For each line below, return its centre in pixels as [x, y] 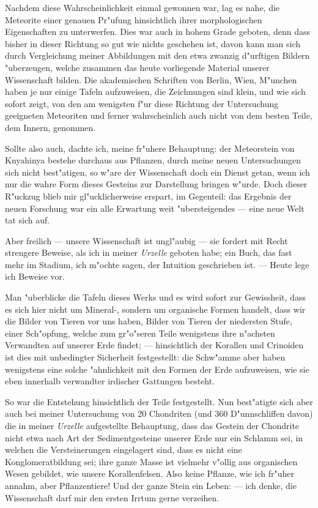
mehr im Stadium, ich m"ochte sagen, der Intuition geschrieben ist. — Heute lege [157, 264]
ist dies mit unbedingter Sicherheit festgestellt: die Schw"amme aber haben [145, 357]
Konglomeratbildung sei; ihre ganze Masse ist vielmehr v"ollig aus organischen [151, 461]
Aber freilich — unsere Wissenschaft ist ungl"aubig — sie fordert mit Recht [146, 240]
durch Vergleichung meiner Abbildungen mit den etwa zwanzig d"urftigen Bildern [157, 55]
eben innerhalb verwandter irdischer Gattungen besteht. [110, 381]
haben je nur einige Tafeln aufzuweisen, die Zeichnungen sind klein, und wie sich [155, 92]
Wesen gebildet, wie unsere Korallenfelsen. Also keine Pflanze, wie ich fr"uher [150, 473]
